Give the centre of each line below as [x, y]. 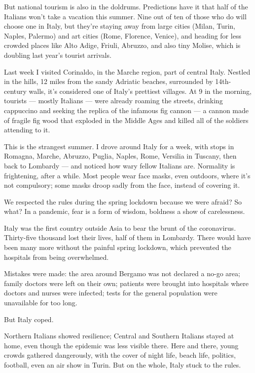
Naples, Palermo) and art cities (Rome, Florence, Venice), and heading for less [123, 35]
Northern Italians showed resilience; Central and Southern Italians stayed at [119, 336]
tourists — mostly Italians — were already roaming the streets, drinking [113, 101]
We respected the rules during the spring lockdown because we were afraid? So [123, 201]
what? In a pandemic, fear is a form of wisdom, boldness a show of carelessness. [125, 211]
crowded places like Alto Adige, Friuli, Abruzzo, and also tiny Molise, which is [122, 45]
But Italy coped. [29, 319]
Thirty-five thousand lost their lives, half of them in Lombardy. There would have [127, 237]
